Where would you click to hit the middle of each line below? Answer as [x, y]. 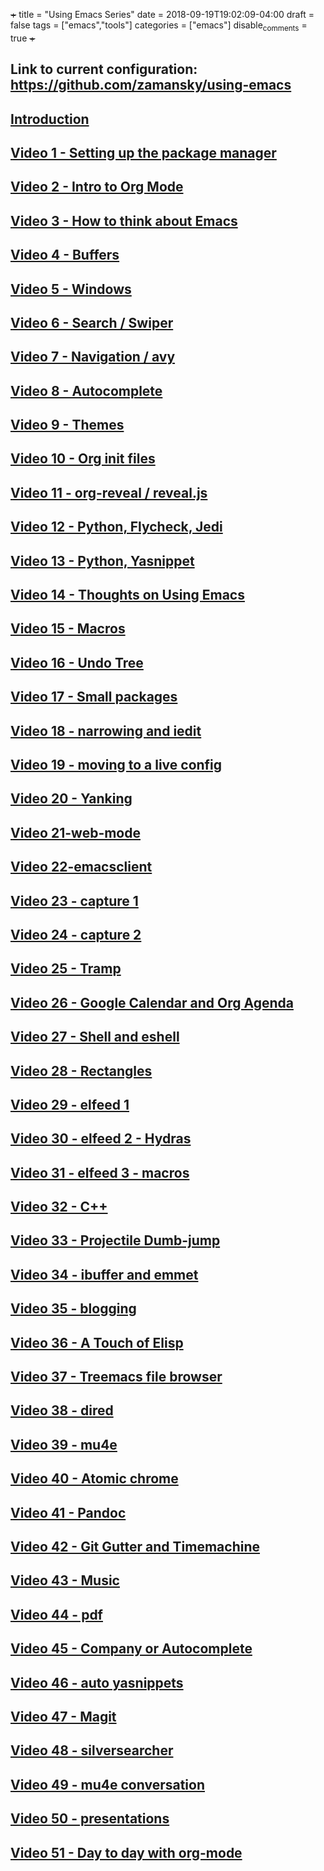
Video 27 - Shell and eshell [95, 1037]
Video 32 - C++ [59, 1207]
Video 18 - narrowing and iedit [106, 730]
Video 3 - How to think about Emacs [124, 220]
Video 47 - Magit [63, 1716]
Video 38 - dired [62, 1410]
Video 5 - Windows [71, 289]
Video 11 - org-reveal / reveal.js [109, 492]
